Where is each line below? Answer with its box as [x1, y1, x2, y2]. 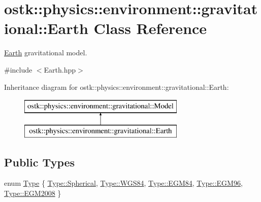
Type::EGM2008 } [4, 188, 61, 198]
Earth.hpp [44, 64, 76, 75]
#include [4, 64, 32, 75]
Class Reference [93, 18, 207, 39]
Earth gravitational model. [4, 47, 87, 58]
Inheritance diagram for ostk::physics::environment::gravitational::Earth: [4, 81, 229, 92]
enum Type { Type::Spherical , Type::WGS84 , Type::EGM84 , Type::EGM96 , [4, 178, 243, 188]
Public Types [4, 154, 75, 170]
